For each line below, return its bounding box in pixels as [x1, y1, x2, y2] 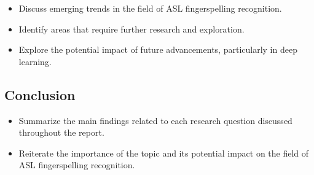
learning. [18, 55, 52, 68]
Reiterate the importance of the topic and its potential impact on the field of [18, 146, 309, 159]
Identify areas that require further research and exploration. [18, 22, 245, 35]
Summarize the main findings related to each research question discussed [18, 114, 292, 126]
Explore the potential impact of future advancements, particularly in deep [18, 43, 297, 56]
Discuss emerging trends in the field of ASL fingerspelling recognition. [18, 2, 282, 14]
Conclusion [4, 85, 76, 104]
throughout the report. [18, 126, 104, 139]
